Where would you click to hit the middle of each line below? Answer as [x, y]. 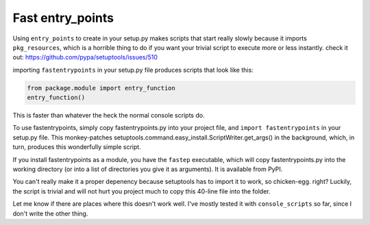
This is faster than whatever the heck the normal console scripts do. [109, 116]
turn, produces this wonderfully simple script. [77, 147]
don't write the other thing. [50, 213]
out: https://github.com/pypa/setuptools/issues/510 [85, 57]
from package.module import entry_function [101, 88]
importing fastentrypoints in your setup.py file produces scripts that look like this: [133, 70]
